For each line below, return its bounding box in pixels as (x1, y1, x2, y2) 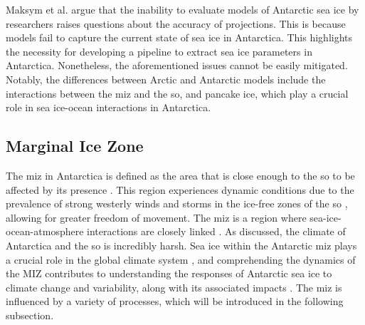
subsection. (6, 307, 54, 322)
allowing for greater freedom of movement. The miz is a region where (6, 210, 307, 225)
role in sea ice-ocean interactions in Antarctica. (6, 100, 211, 115)
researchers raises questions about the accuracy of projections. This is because (6, 16, 346, 31)
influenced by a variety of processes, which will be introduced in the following (6, 294, 344, 309)
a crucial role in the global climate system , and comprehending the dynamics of (6, 252, 356, 267)
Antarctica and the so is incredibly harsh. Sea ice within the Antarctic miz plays (6, 237, 357, 252)
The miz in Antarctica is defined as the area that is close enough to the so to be (6, 167, 355, 182)
